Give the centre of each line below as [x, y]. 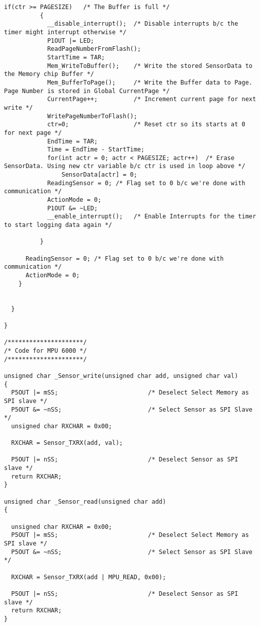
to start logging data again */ [58, 225]
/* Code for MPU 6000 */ [46, 350]
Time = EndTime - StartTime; [96, 150]
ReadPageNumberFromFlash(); [94, 49]
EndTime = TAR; [72, 141]
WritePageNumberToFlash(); [92, 116]
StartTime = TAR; [76, 57]
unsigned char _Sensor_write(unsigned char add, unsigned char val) [121, 376]
